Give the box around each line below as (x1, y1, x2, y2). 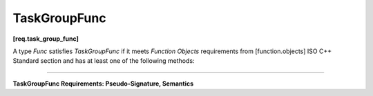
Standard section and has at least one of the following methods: (12, 57, 195, 65)
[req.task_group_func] (12, 35, 79, 43)
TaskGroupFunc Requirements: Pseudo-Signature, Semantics (12, 79, 194, 88)
